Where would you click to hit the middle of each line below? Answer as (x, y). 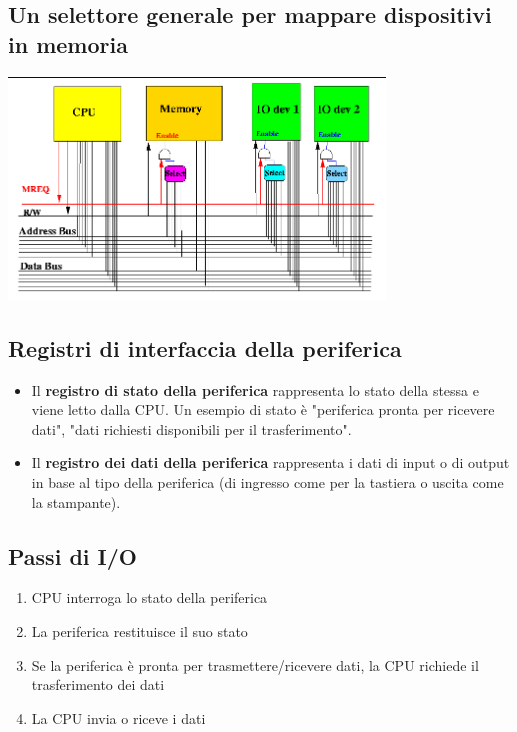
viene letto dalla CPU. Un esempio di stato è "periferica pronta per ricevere (263, 409)
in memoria (68, 43)
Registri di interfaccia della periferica (205, 347)
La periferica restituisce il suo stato (139, 630)
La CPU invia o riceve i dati (118, 717)
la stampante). (76, 501)
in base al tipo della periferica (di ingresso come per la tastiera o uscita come (267, 481)
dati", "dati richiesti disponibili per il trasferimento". (191, 428)
